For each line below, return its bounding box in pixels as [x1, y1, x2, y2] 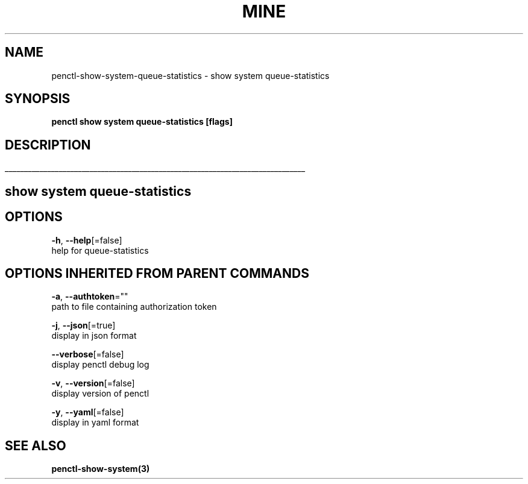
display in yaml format [51, 417, 139, 428]
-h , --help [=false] [51, 234, 122, 245]
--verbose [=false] [51, 349, 124, 360]
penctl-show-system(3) [51, 464, 150, 474]
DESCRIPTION [5, 137, 91, 152]
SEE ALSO [5, 438, 66, 453]
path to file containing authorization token [51, 301, 217, 312]
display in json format [51, 330, 137, 341]
